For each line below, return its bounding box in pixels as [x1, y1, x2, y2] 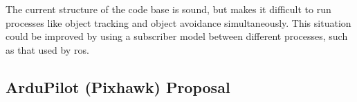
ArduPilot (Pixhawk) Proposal [6, 76, 230, 97]
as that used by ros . [6, 42, 89, 57]
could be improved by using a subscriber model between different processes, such [6, 29, 348, 43]
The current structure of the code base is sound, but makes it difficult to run [6, 2, 331, 16]
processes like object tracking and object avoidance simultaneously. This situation [6, 15, 351, 30]
